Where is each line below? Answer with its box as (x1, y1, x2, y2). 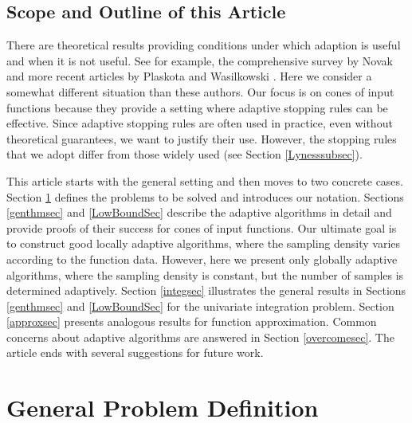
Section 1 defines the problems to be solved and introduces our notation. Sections (6, 188, 404, 205)
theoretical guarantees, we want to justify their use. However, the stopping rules (6, 130, 397, 147)
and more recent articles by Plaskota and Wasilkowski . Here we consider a (6, 68, 372, 84)
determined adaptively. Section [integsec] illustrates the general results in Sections (6, 282, 406, 299)
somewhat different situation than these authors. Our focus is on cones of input (6, 83, 394, 100)
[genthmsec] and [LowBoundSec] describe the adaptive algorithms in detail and (6, 204, 392, 221)
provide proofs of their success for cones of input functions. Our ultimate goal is (6, 219, 397, 236)
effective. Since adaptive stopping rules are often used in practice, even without (6, 115, 393, 131)
